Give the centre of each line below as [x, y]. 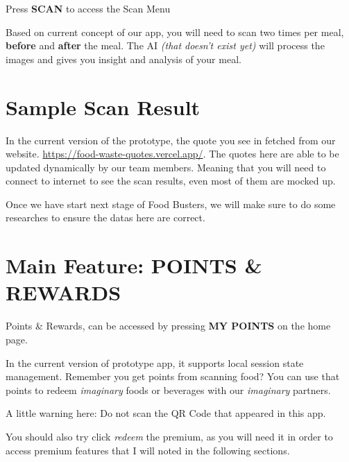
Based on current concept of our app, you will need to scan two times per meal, [175, 32]
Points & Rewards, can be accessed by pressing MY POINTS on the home [168, 326]
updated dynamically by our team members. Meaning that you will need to [166, 167]
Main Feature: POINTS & [134, 265]
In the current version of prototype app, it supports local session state [155, 362]
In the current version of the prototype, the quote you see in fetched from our [171, 140]
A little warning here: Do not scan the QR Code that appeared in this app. [166, 413]
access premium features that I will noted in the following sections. [148, 450]
